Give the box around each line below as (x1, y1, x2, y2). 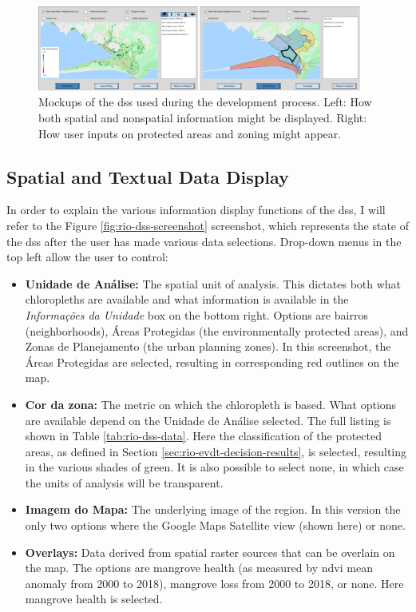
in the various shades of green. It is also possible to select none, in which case (25, 459, 404, 475)
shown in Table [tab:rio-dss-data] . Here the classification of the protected (25, 427, 382, 444)
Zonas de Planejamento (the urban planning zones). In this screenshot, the (25, 338, 391, 355)
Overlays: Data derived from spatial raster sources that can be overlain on (25, 543, 395, 560)
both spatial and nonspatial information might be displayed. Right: (38, 109, 367, 125)
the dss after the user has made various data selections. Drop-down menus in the (6, 232, 402, 249)
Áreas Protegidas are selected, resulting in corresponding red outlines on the (25, 353, 399, 370)
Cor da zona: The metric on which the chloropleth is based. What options (25, 395, 397, 412)
